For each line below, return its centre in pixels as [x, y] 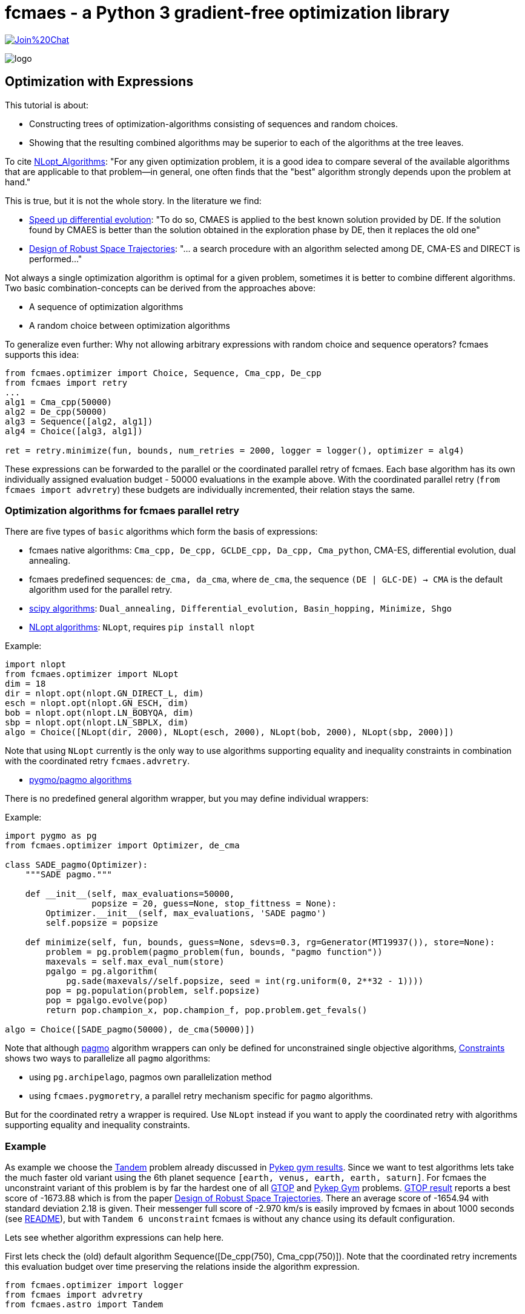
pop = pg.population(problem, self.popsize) [153, 991]
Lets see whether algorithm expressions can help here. [114, 1238]
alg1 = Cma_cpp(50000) [59, 402]
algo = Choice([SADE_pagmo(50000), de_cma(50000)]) [130, 1030]
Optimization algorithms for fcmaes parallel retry [122, 510]
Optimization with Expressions [99, 82]
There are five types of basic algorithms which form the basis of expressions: [161, 532]
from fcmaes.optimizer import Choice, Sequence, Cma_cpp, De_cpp [163, 373]
